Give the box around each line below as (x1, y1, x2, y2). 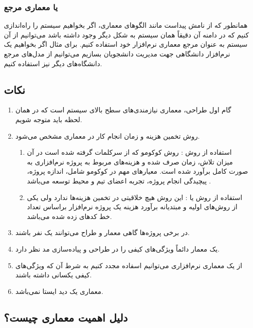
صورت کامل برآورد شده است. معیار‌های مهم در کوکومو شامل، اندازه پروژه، (27, 166, 248, 176)
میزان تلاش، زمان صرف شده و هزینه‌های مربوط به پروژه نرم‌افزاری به (27, 156, 233, 166)
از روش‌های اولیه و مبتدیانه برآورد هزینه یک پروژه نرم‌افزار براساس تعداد (27, 201, 237, 212)
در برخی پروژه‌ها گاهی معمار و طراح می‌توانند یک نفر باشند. (15, 227, 190, 237)
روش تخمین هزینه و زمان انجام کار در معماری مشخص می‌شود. (15, 130, 200, 141)
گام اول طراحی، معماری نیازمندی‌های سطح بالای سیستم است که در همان (15, 105, 232, 115)
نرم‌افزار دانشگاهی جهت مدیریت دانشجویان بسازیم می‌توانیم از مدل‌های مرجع (4, 49, 230, 58)
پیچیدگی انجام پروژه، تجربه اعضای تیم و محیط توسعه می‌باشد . (27, 175, 211, 185)
